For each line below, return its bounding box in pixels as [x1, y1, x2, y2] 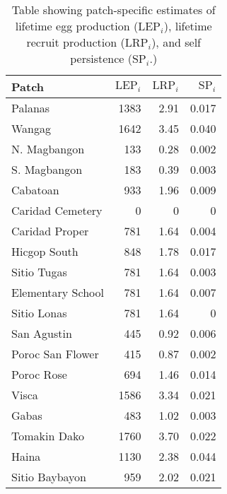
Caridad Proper [11, 223, 89, 239]
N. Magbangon [11, 141, 85, 157]
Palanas [11, 100, 50, 116]
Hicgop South [11, 243, 78, 259]
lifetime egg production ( [15, 18, 139, 34]
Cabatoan [11, 182, 59, 198]
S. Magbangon [11, 161, 83, 177]
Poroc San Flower [11, 346, 99, 362]
